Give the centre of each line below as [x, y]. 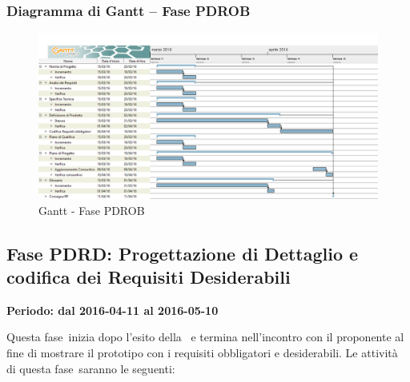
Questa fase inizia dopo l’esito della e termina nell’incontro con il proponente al [205, 337]
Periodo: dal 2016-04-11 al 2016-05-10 [113, 310]
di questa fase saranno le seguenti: [91, 368]
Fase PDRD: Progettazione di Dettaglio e [183, 253]
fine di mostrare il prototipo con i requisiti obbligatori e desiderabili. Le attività [202, 353]
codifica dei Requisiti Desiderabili [149, 277]
